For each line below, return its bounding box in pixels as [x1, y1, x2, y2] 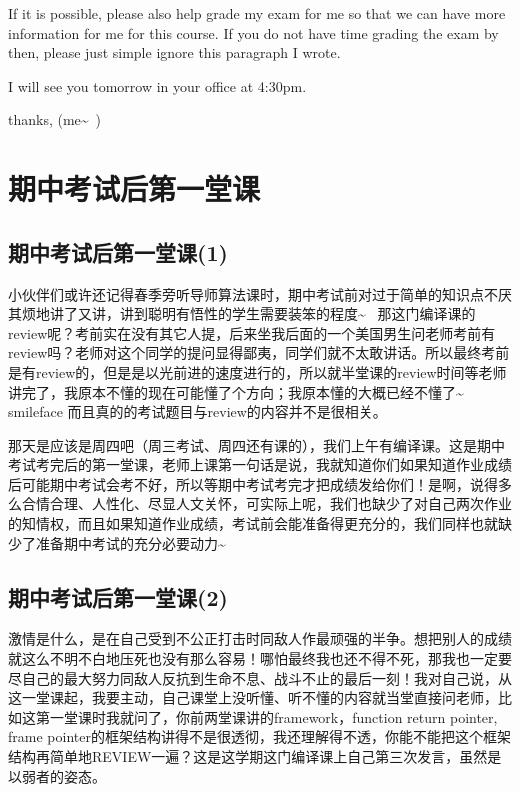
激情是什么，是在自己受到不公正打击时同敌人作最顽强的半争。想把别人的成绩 [8, 628, 512, 649]
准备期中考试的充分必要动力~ [35, 532, 226, 553]
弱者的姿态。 [21, 765, 106, 786]
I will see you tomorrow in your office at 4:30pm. [8, 75, 307, 96]
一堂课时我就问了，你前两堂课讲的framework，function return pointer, [49, 706, 498, 727]
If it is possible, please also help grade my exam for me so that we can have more [8, 3, 506, 23]
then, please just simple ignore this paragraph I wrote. [8, 42, 341, 63]
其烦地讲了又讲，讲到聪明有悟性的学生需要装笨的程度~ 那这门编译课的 [8, 303, 476, 324]
